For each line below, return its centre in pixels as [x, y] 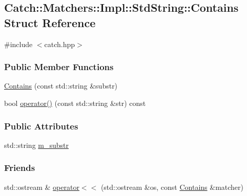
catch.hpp [60, 44]
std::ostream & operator [42, 187]
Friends [20, 168]
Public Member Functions [59, 67]
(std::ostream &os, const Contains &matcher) [172, 187]
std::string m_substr [37, 145]
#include [18, 44]
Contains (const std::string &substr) [61, 86]
